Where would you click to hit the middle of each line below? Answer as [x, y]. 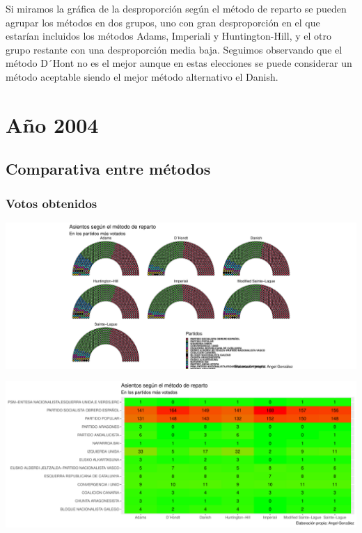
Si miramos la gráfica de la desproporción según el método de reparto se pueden [176, 8]
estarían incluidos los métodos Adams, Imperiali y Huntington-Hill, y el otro [168, 36]
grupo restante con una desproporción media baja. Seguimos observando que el [174, 49]
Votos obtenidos [52, 203]
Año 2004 [52, 124]
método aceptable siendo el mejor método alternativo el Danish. [142, 76]
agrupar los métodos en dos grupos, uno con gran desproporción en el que [163, 22]
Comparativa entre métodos [108, 169]
